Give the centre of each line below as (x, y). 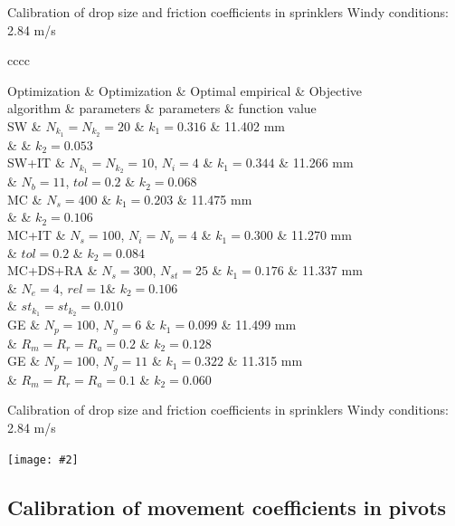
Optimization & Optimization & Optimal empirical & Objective (185, 90)
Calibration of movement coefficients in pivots (227, 507)
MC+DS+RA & (52, 270)
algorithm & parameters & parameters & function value (162, 108)
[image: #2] (43, 459)
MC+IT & (37, 235)
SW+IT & (36, 163)
